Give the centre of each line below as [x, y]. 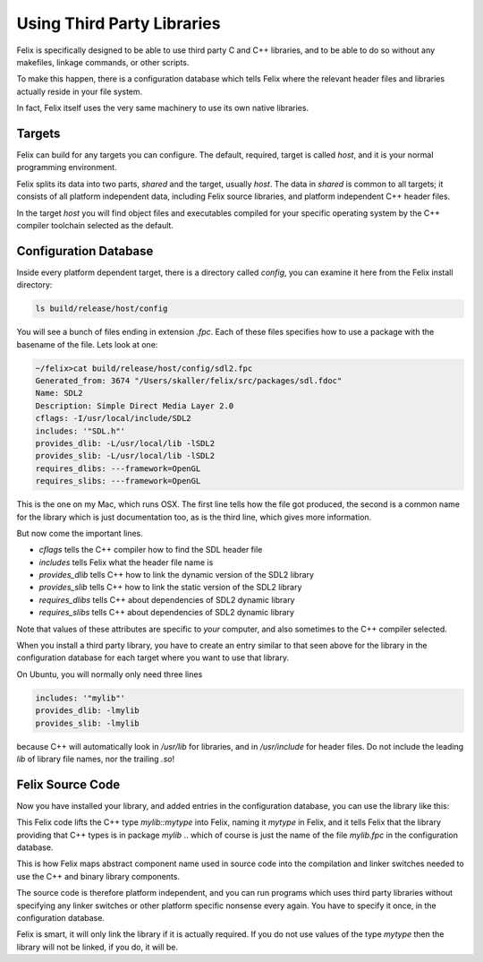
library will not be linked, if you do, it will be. [97, 947]
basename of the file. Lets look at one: [87, 344]
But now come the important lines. [80, 533]
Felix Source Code [68, 784]
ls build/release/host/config [102, 309]
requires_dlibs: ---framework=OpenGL [118, 468]
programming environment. [67, 167]
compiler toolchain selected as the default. [95, 225]
